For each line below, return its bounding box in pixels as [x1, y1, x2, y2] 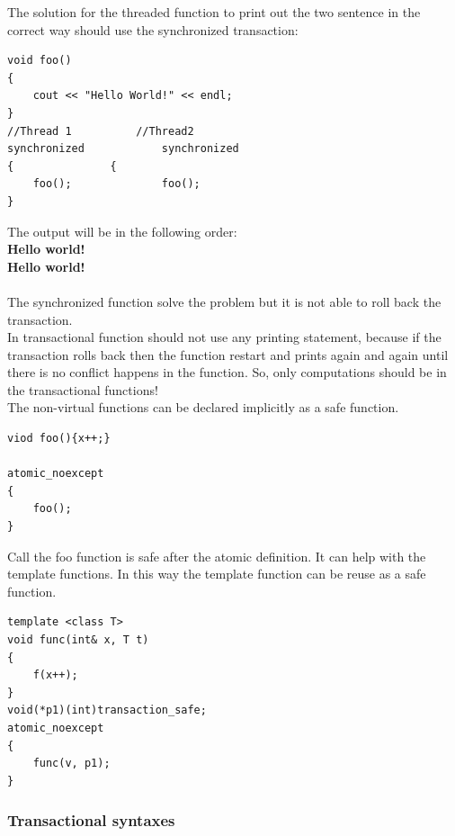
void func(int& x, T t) [7, 634, 149, 646]
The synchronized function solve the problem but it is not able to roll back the [7, 292, 442, 310]
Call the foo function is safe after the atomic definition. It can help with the [7, 546, 426, 565]
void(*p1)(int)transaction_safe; [7, 704, 207, 717]
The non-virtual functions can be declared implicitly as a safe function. [7, 398, 399, 417]
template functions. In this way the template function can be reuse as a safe [7, 564, 426, 583]
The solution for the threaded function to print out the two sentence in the [7, 3, 421, 21]
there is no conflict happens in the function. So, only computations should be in [7, 363, 447, 382]
